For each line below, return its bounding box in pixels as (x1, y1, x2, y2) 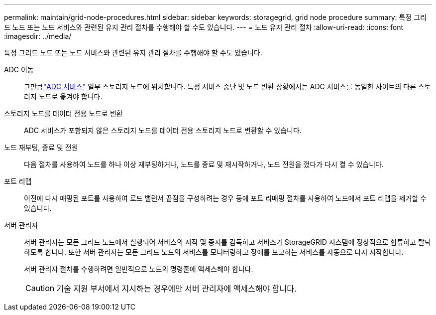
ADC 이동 (4, 65, 34, 74)
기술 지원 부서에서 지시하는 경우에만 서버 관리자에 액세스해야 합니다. (56, 284, 297, 294)
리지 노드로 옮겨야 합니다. (24, 92, 103, 101)
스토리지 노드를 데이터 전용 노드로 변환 (4, 109, 123, 118)
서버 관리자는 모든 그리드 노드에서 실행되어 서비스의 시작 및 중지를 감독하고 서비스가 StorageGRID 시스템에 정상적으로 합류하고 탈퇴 (24, 238, 431, 246)
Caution (25, 283, 55, 293)
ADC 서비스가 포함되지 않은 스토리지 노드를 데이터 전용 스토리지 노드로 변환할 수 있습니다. (24, 126, 302, 135)
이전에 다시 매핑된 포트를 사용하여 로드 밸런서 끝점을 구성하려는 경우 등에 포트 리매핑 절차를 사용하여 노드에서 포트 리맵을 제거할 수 (24, 194, 427, 202)
